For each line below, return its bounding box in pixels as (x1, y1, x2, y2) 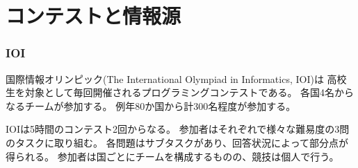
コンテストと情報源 (6, 1, 181, 30)
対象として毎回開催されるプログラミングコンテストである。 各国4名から (24, 85, 355, 100)
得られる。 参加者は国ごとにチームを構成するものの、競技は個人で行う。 (6, 149, 339, 163)
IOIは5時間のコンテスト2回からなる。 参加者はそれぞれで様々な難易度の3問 (6, 122, 350, 136)
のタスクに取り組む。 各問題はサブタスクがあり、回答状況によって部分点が (6, 135, 348, 149)
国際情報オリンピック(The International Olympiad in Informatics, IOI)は (6, 71, 324, 86)
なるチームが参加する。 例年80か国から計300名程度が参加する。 (6, 98, 296, 113)
